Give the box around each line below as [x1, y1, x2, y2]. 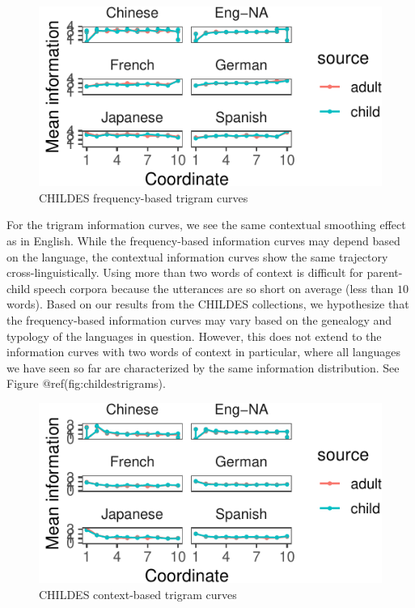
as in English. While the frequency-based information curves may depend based [6, 232, 400, 249]
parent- [366, 264, 403, 281]
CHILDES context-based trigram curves [39, 585, 237, 602]
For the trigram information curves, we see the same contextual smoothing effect [6, 216, 406, 233]
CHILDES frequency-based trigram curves [39, 189, 248, 206]
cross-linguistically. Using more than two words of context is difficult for [6, 264, 363, 281]
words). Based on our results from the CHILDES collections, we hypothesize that [6, 295, 409, 313]
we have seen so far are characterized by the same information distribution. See [6, 359, 400, 376]
